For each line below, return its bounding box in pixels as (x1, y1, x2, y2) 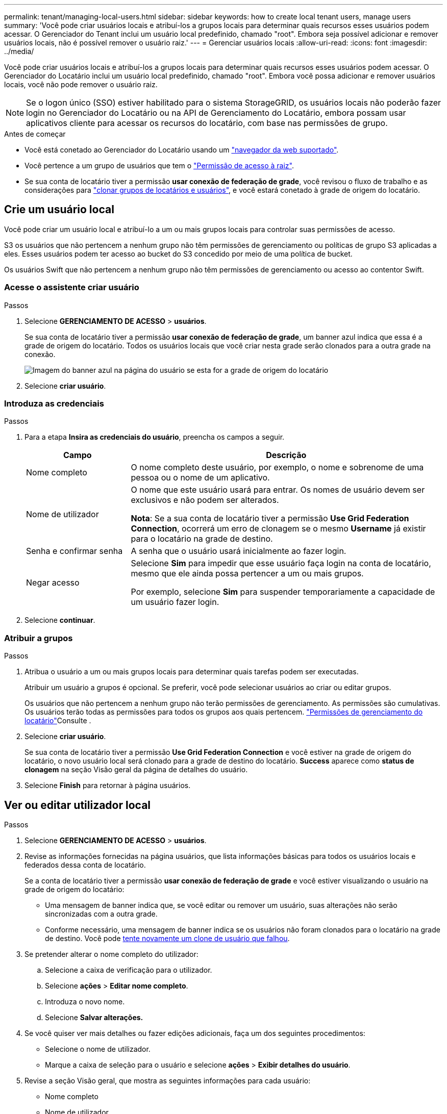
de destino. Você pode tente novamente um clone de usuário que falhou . (45, 933, 290, 943)
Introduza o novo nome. (45, 997, 125, 1006)
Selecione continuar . (24, 616, 95, 625)
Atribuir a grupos (4, 632, 73, 643)
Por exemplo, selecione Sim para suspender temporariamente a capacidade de (131, 587, 435, 597)
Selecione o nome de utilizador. (45, 1044, 151, 1053)
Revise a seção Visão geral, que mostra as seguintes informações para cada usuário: (24, 1076, 311, 1085)
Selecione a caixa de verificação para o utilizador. (45, 965, 212, 974)
